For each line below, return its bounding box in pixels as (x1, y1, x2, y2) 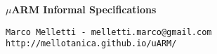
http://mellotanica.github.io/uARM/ (6, 39, 177, 49)
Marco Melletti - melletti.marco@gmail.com (6, 27, 212, 37)
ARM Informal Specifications (11, 2, 157, 16)
